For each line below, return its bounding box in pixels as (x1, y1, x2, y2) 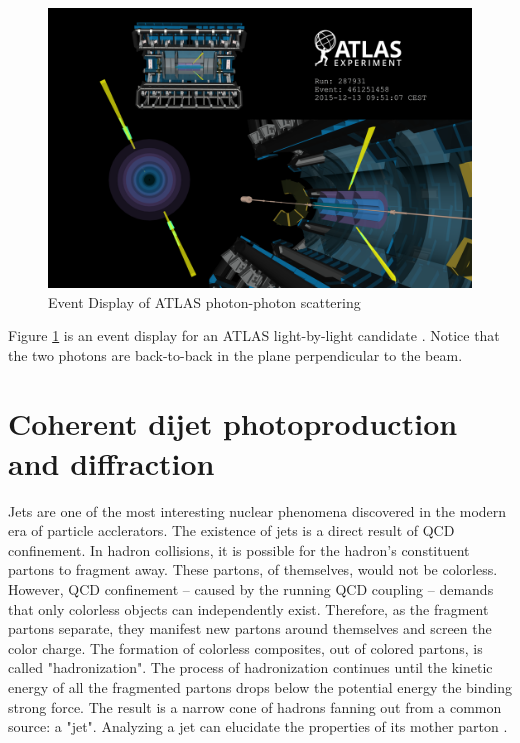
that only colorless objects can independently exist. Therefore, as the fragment (8, 598, 489, 619)
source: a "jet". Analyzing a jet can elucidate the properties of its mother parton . (8, 716, 508, 737)
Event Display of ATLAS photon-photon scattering (48, 291, 361, 312)
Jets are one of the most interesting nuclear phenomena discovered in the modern (8, 500, 507, 521)
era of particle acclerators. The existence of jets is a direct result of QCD (8, 520, 455, 541)
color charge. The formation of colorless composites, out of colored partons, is (8, 637, 483, 658)
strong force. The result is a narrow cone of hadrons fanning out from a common (8, 696, 502, 717)
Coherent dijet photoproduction (8, 403, 458, 444)
